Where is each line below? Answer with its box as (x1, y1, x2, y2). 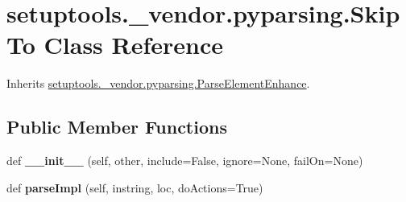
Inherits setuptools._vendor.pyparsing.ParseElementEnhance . (6, 75, 310, 92)
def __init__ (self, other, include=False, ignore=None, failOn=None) (6, 152, 363, 169)
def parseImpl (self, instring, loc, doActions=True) (6, 179, 263, 196)
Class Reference (43, 28, 224, 61)
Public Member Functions (6, 114, 227, 139)
